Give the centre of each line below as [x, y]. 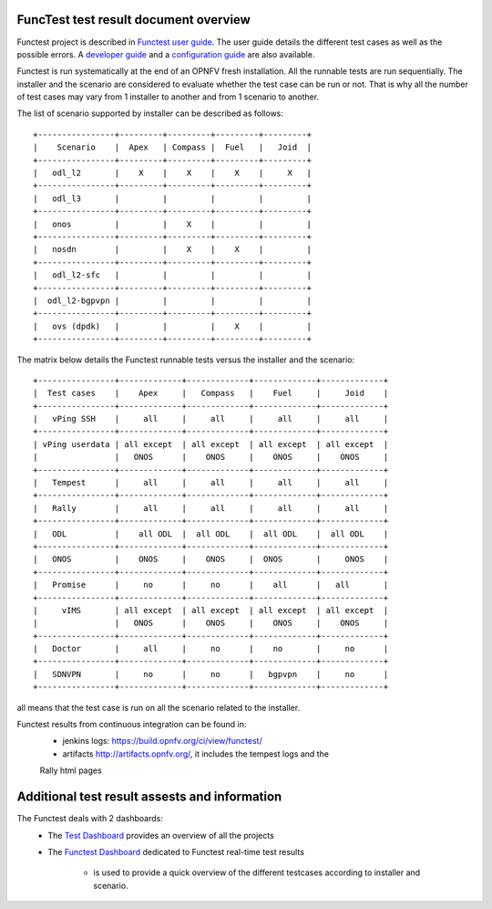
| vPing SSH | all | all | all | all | [211, 419]
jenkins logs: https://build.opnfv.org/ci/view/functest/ [163, 741]
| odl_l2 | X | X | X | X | [172, 173]
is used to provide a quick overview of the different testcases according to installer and [257, 872]
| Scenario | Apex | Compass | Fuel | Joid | [172, 147]
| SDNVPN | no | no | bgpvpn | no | [211, 674]
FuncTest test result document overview [133, 20]
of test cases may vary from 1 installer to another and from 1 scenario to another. [168, 97]
